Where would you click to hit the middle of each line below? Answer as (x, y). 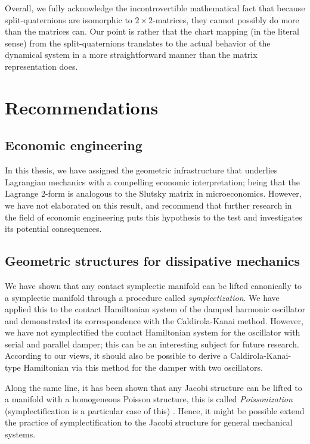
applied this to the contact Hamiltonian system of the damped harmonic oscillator (155, 309)
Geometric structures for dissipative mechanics (153, 261)
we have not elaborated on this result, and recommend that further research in (148, 205)
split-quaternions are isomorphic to (69, 19)
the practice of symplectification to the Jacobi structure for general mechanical (149, 422)
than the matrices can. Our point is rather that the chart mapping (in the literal (152, 31)
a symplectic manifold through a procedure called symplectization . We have (142, 297)
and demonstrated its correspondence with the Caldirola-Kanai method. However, (154, 320)
